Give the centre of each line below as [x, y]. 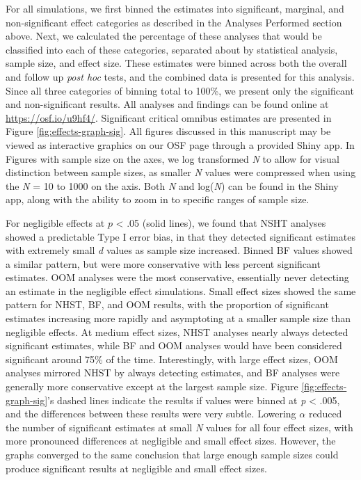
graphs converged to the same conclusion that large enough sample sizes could [172, 454]
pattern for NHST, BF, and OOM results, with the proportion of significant [167, 304]
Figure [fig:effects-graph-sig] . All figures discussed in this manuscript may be [168, 131]
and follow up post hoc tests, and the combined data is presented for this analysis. [180, 76]
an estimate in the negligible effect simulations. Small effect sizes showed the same [181, 290]
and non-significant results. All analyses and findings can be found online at [167, 104]
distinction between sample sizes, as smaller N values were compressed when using [181, 172]
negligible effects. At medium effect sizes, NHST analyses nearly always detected [177, 331]
